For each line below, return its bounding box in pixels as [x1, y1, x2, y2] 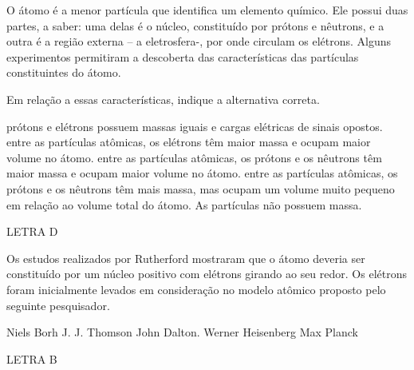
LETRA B [6, 350, 57, 367]
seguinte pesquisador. [6, 296, 110, 313]
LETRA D [6, 223, 58, 240]
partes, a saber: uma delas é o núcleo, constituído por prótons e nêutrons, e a [6, 17, 384, 34]
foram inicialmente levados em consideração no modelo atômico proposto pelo [6, 280, 386, 297]
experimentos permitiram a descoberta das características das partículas [6, 48, 359, 65]
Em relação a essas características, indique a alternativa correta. [6, 90, 320, 107]
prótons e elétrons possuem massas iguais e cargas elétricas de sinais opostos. [6, 117, 383, 134]
